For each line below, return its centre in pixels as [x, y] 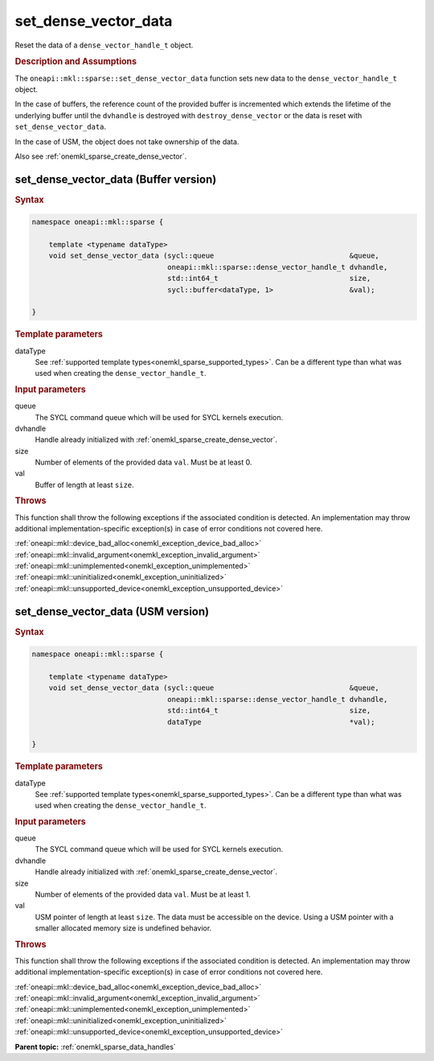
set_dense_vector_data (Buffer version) [116, 179]
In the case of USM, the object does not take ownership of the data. [127, 142]
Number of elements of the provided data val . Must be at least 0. [143, 462]
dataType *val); [271, 722]
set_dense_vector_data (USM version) [112, 611]
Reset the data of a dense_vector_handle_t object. [104, 45]
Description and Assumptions [76, 62]
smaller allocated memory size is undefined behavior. [123, 928]
